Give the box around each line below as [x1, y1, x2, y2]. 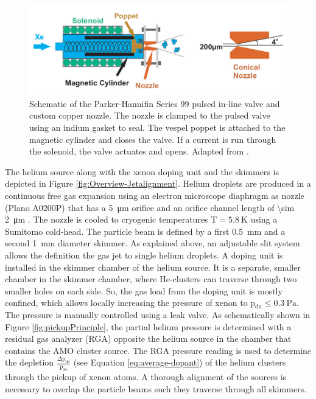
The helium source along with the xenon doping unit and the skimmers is [5, 165, 279, 178]
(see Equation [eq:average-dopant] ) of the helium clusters [73, 356, 286, 369]
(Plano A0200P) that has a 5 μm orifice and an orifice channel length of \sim [5, 201, 295, 213]
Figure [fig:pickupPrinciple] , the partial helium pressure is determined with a [5, 320, 292, 333]
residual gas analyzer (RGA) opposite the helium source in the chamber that [5, 332, 292, 345]
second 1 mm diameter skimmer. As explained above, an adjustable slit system [5, 237, 300, 249]
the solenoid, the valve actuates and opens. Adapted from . [29, 145, 249, 158]
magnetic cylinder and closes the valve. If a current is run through [29, 133, 276, 145]
